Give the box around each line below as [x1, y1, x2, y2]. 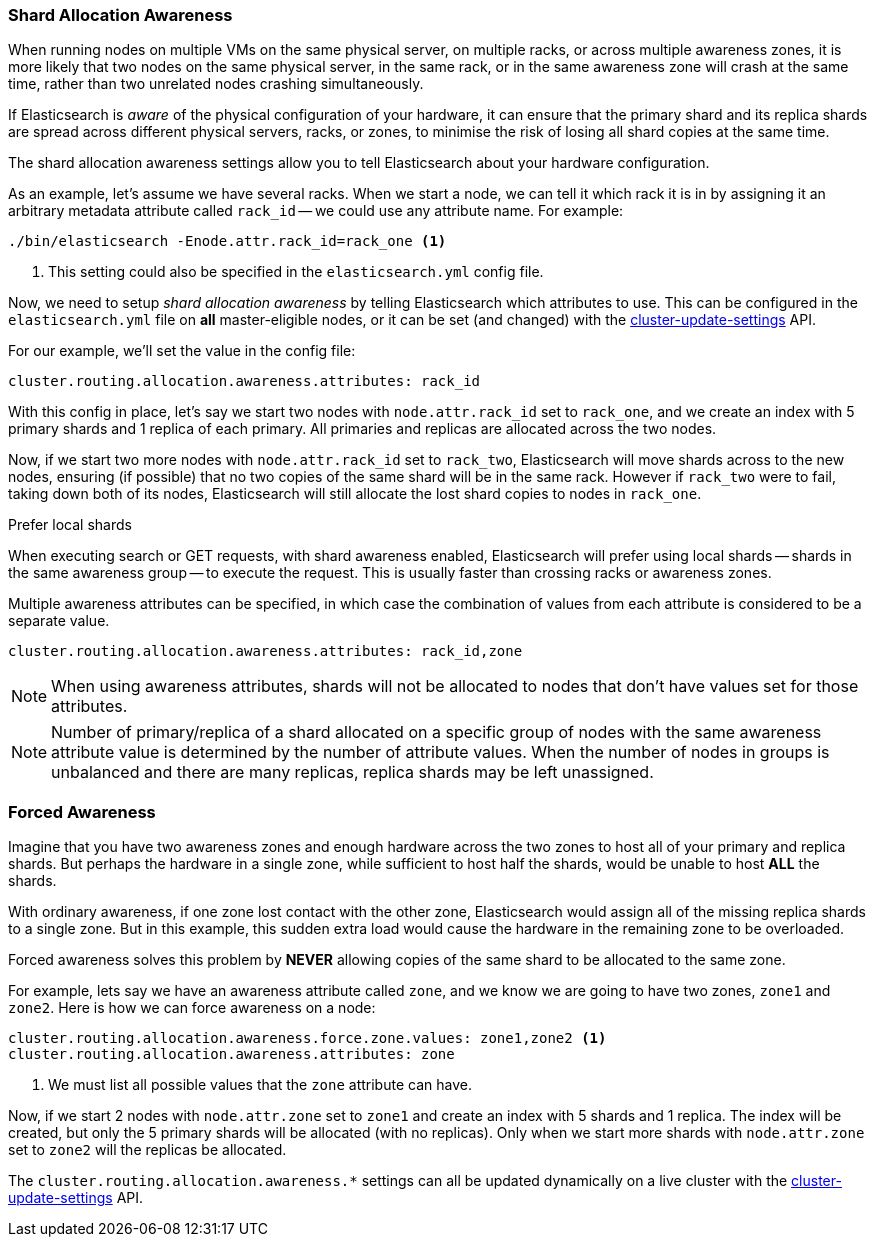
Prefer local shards [8, 516, 132, 534]
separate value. [8, 612, 110, 630]
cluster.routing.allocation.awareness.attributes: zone [8, 1046, 455, 1063]
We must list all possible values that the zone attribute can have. [48, 1076, 472, 1094]
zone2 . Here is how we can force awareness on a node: [8, 999, 376, 1017]
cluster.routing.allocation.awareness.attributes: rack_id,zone [8, 643, 523, 660]
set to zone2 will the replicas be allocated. [8, 1141, 287, 1159]
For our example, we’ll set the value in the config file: [8, 342, 356, 360]
